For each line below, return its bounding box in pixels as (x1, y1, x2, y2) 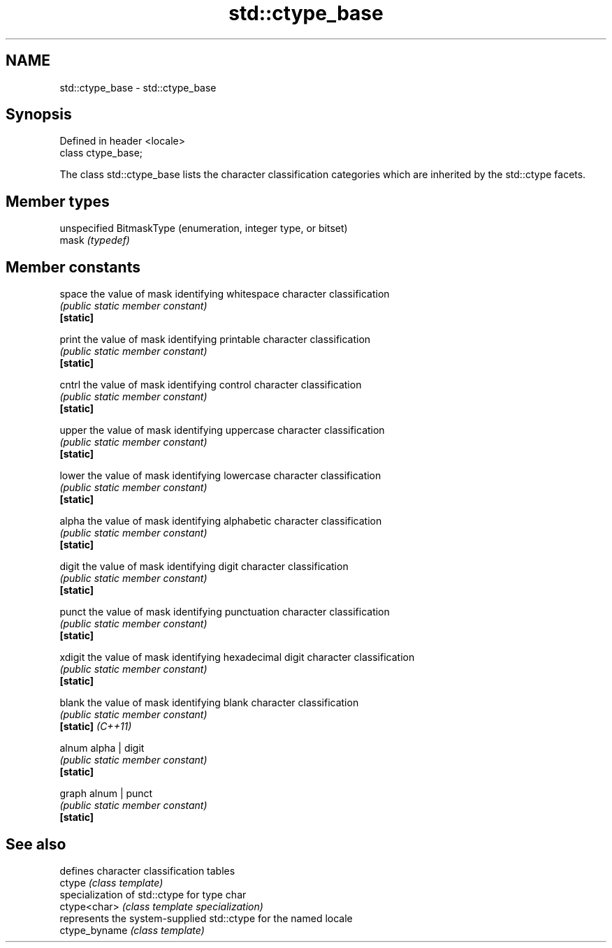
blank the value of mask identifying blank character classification (59, 697, 359, 709)
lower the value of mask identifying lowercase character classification (59, 469, 381, 482)
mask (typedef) (59, 234, 130, 247)
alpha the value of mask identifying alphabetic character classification (59, 515, 382, 527)
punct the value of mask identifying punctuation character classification (59, 606, 390, 618)
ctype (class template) (59, 876, 163, 889)
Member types (6, 192, 110, 210)
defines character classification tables (59, 864, 235, 877)
